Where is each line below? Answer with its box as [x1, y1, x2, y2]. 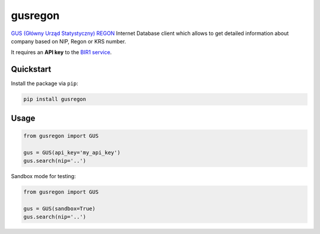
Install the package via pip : [11, 80, 78, 87]
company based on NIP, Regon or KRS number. [11, 37, 127, 45]
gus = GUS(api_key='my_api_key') [23, 149, 121, 156]
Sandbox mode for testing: [11, 172, 76, 179]
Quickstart [11, 64, 52, 74]
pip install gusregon [23, 96, 87, 103]
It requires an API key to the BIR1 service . [11, 49, 112, 56]
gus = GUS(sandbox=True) [23, 205, 96, 212]
